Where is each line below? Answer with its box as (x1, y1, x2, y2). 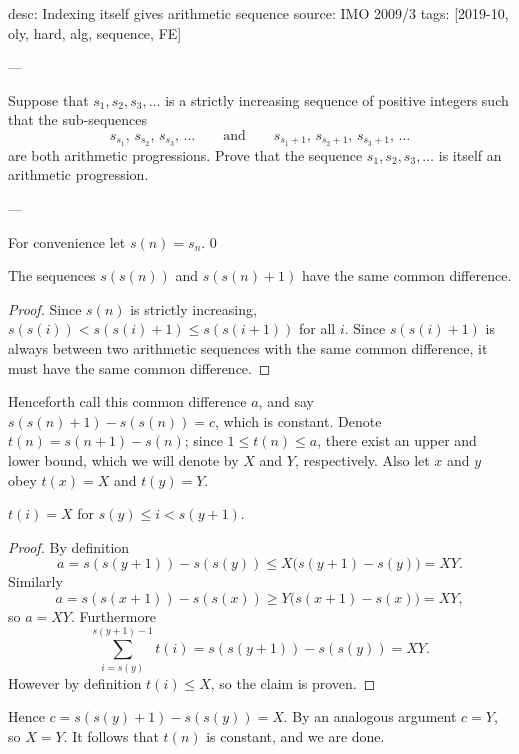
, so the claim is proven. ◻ (210, 672, 376, 693)
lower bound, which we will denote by (8, 449, 239, 470)
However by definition (8, 672, 142, 693)
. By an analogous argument (283, 706, 457, 727)
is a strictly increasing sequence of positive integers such (165, 89, 509, 110)
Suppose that (8, 89, 89, 110)
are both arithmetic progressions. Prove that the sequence (8, 144, 363, 165)
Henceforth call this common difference (8, 391, 247, 412)
